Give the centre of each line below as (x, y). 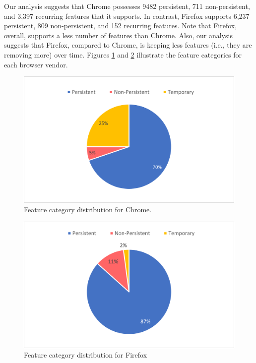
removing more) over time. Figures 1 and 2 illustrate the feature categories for (123, 54)
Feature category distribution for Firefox (86, 355)
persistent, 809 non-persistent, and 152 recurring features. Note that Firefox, (121, 26)
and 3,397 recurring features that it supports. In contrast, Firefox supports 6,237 (127, 16)
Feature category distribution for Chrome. (88, 210)
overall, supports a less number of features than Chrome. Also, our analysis (118, 35)
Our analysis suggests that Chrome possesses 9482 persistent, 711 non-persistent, (127, 6)
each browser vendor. (36, 64)
